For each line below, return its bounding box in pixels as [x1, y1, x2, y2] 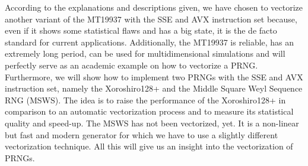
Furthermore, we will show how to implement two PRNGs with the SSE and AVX [5, 70, 303, 83]
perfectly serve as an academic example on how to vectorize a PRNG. [5, 58, 258, 71]
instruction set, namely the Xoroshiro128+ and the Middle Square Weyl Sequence [5, 82, 303, 95]
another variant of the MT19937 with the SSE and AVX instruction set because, [5, 12, 297, 25]
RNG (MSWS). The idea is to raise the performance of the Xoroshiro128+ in [5, 93, 286, 106]
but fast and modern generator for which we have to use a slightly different [5, 128, 278, 141]
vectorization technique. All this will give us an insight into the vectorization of [5, 140, 293, 152]
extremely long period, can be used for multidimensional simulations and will [5, 47, 285, 60]
